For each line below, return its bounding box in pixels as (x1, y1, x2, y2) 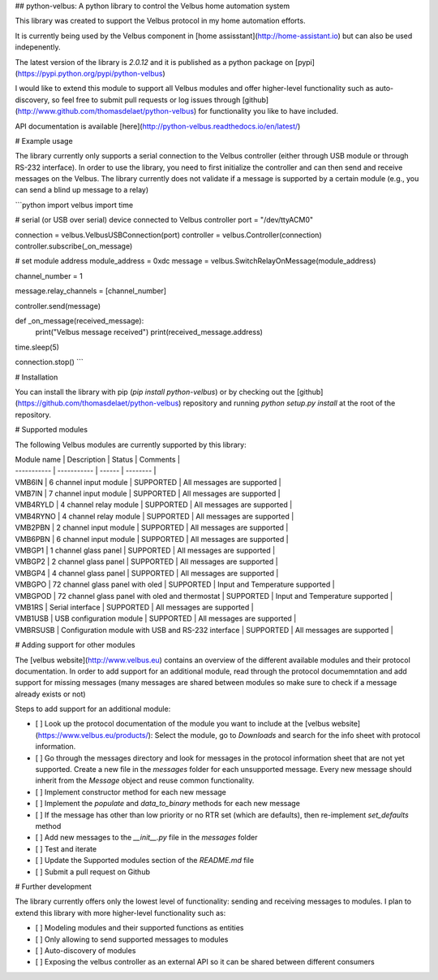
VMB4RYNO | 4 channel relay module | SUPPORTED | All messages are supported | (15, 511, 294, 521)
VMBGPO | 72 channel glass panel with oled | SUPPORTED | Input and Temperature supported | (15, 579, 336, 589)
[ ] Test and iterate (35, 843, 97, 853)
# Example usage (15, 136, 73, 145)
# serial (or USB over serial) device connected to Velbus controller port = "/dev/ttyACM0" (15, 215, 314, 225)
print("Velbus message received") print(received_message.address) (35, 327, 264, 337)
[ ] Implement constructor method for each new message (35, 787, 227, 796)
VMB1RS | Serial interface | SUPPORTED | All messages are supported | (15, 602, 255, 612)
